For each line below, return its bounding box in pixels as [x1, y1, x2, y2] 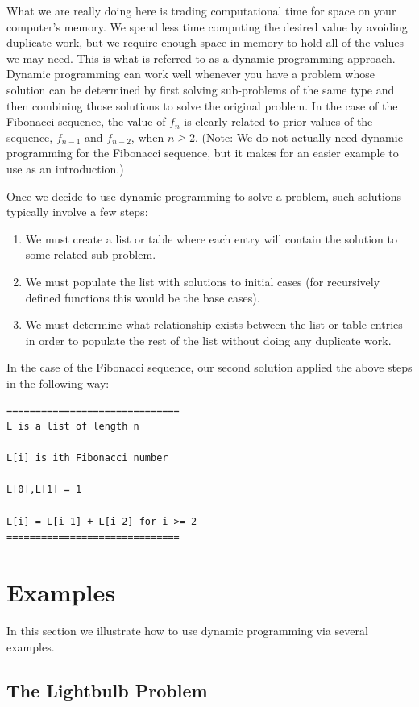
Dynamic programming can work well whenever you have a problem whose [6, 65, 375, 82]
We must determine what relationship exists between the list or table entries [25, 316, 403, 333]
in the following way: [6, 374, 110, 391]
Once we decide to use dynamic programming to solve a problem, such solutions [6, 187, 402, 204]
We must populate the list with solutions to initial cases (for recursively [25, 272, 380, 289]
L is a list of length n [6, 421, 139, 433]
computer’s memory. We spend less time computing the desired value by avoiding [6, 18, 408, 35]
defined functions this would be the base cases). [25, 289, 260, 306]
